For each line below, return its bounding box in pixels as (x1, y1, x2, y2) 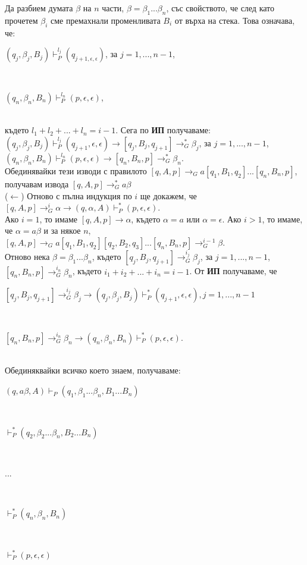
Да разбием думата (5, 2, 73, 14)
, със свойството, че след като (166, 2, 275, 14)
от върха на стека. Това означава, (174, 14, 295, 26)
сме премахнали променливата (51, 14, 161, 26)
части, (102, 2, 124, 14)
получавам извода (5, 177, 69, 190)
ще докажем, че (140, 189, 197, 202)
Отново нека (5, 250, 50, 263)
